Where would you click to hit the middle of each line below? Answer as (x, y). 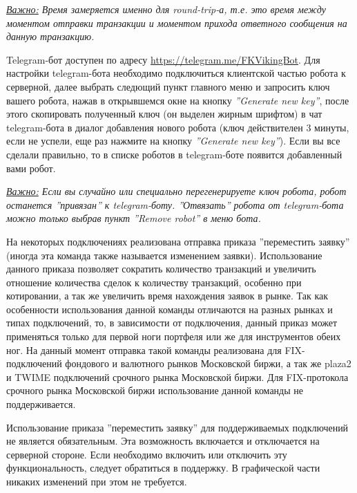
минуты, (332, 127)
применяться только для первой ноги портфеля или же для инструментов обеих (174, 336)
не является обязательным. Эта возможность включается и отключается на (163, 441)
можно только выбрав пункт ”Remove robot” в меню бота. (134, 218)
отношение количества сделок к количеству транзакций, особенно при (154, 282)
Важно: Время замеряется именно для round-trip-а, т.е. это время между (166, 9)
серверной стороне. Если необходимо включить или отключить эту (147, 454)
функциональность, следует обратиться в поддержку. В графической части (163, 468)
